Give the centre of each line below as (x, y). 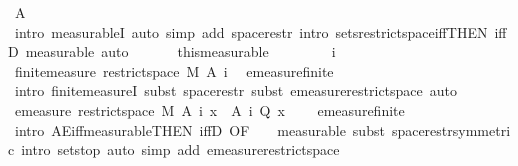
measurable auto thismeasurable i (180, 51)
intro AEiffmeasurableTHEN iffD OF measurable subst (199, 129)
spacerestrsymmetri (451, 129)
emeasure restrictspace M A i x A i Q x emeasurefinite (209, 109)
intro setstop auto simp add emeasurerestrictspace (180, 149)
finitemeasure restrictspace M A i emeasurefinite (174, 70)
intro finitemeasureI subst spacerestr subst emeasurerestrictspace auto (236, 90)
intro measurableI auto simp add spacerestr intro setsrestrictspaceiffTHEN (251, 31)
